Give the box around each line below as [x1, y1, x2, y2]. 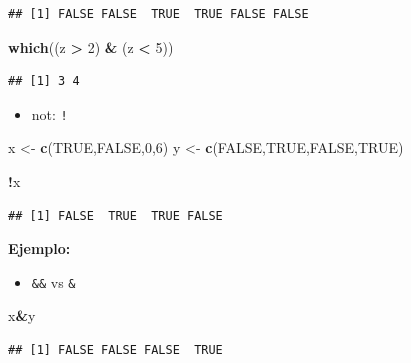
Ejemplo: [8, 238, 71, 259]
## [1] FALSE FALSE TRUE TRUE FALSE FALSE [8, 7, 309, 21]
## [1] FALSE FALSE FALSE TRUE [8, 343, 223, 358]
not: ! [31, 103, 68, 124]
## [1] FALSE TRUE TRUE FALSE [8, 208, 223, 223]
